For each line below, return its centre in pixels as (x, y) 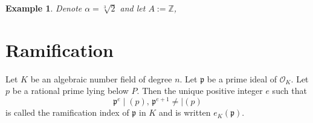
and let (133, 8)
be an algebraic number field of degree (101, 78)
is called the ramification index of (67, 112)
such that (289, 91)
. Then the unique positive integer (200, 91)
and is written (185, 112)
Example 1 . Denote (44, 8)
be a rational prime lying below (70, 91)
